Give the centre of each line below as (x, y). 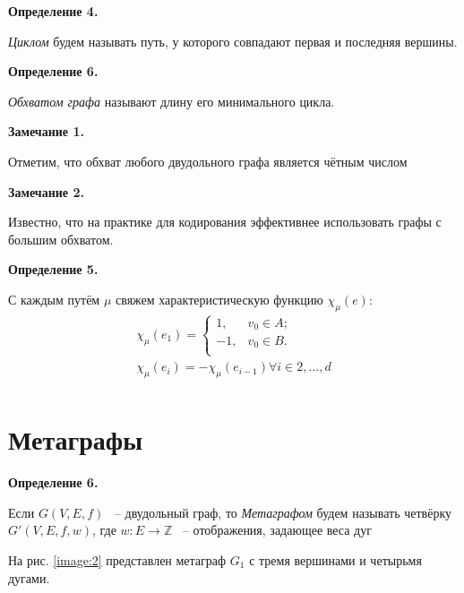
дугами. (29, 577)
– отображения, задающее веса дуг (277, 530)
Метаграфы (76, 439)
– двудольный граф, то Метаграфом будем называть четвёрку (283, 512)
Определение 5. (53, 269)
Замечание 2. (46, 191)
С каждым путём (54, 299)
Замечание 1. (46, 131)
